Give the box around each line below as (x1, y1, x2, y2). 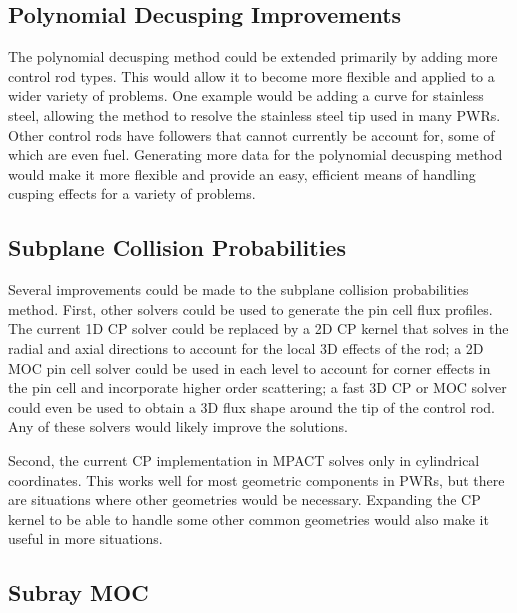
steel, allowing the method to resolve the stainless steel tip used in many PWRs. (8, 104, 501, 125)
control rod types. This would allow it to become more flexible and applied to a (8, 65, 495, 86)
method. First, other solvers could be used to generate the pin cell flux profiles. (8, 298, 493, 319)
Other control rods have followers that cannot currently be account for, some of (8, 124, 495, 145)
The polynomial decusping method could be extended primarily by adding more (8, 46, 498, 67)
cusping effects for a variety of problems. (8, 183, 256, 204)
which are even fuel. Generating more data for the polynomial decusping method (8, 144, 503, 165)
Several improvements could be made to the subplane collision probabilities (8, 279, 469, 300)
